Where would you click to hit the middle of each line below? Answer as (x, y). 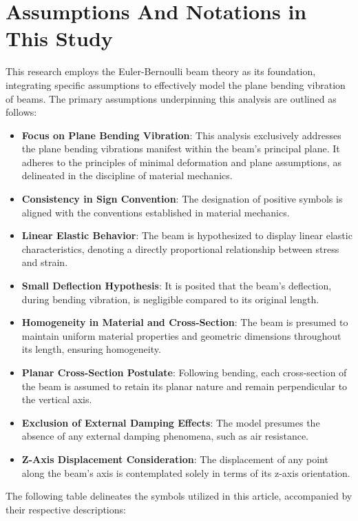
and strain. (45, 262)
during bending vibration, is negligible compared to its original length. (170, 299)
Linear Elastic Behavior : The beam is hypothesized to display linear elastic (187, 235)
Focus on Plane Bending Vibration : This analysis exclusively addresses (181, 135)
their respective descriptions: (66, 509)
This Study (59, 38)
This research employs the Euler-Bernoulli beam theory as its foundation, (161, 71)
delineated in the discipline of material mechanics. (127, 175)
